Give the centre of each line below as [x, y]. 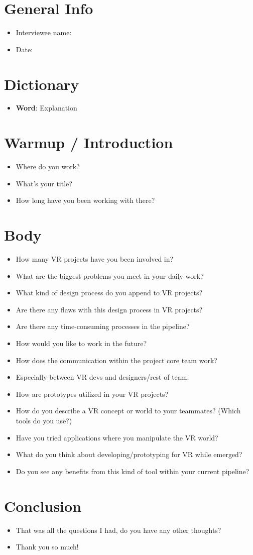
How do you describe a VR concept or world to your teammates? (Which [128, 411]
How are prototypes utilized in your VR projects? [92, 394]
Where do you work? [48, 166]
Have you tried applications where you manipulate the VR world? [117, 437]
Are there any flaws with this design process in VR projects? [109, 309]
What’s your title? [44, 183]
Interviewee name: [44, 32]
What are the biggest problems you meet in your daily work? [110, 275]
